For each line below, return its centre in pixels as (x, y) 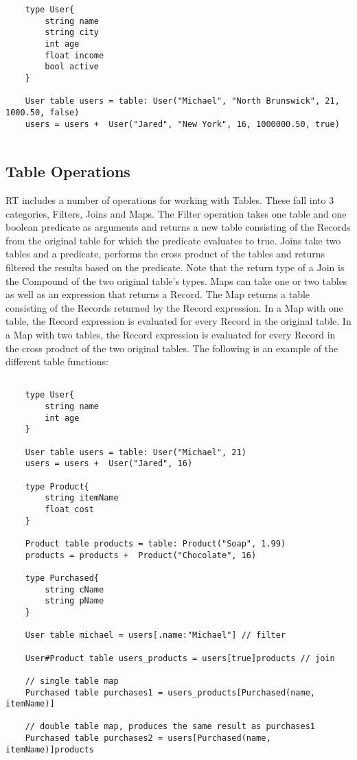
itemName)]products (50, 749)
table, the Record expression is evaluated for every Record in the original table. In (178, 321)
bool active (72, 67)
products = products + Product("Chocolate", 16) (141, 555)
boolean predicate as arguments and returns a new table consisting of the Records (178, 227)
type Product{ (57, 486)
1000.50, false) (43, 112)
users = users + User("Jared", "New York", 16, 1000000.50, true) (182, 124)
